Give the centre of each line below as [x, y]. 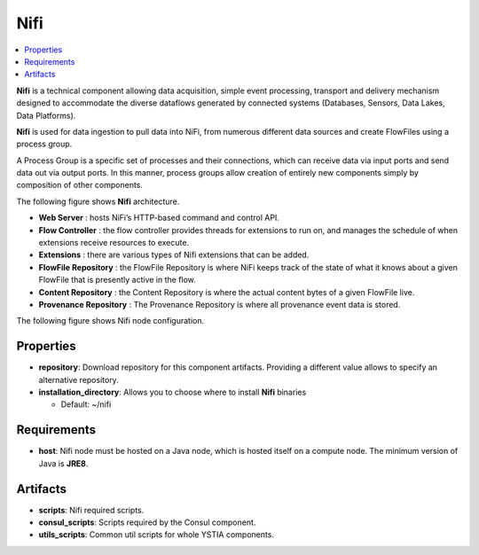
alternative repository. [79, 379]
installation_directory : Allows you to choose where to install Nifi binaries [173, 392]
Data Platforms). [46, 115]
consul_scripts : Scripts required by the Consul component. [147, 522]
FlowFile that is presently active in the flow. [118, 280]
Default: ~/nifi [86, 404]
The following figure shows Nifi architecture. [98, 201]
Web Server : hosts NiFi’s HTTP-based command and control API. [159, 218]
